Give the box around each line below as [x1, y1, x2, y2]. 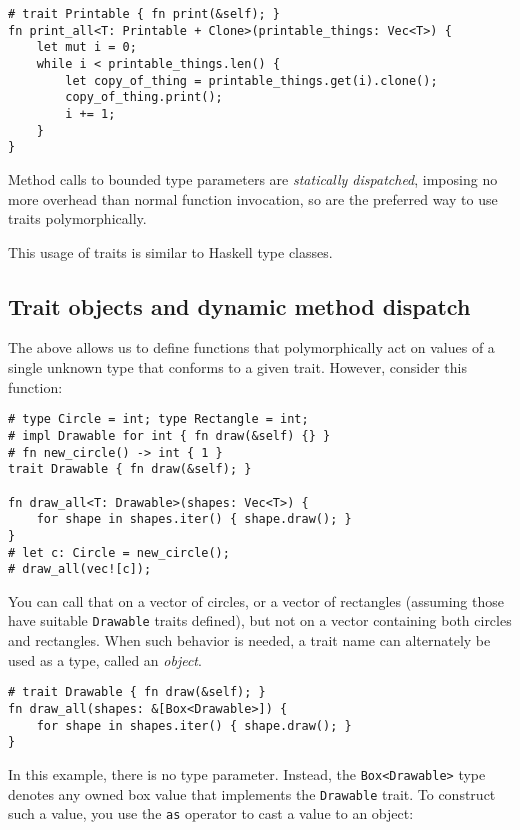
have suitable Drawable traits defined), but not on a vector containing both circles [8, 610, 512, 631]
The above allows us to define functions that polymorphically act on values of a [8, 337, 495, 358]
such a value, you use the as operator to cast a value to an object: [8, 803, 414, 824]
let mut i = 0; [36, 40, 137, 55]
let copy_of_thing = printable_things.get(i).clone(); [65, 73, 438, 88]
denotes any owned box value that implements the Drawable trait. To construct [8, 783, 496, 804]
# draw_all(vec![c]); [8, 562, 152, 577]
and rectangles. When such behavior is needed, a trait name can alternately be [8, 630, 491, 651]
